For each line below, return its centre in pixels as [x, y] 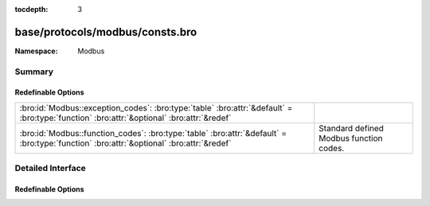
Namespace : [37, 51]
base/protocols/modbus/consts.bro [106, 32]
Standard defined [351, 128]
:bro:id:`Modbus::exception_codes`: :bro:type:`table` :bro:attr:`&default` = [156, 107]
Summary [34, 72]
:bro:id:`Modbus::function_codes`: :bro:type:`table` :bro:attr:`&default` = [153, 133]
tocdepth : [31, 9]
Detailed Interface [51, 169]
